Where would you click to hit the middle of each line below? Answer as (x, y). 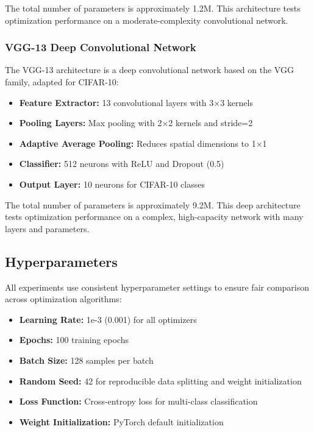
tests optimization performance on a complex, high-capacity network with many (154, 217)
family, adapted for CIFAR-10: (62, 82)
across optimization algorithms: (63, 299)
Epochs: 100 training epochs (74, 340)
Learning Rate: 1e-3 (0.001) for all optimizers (108, 319)
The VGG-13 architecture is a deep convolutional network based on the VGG (149, 70)
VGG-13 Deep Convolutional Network (101, 47)
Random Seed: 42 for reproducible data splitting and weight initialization (160, 381)
